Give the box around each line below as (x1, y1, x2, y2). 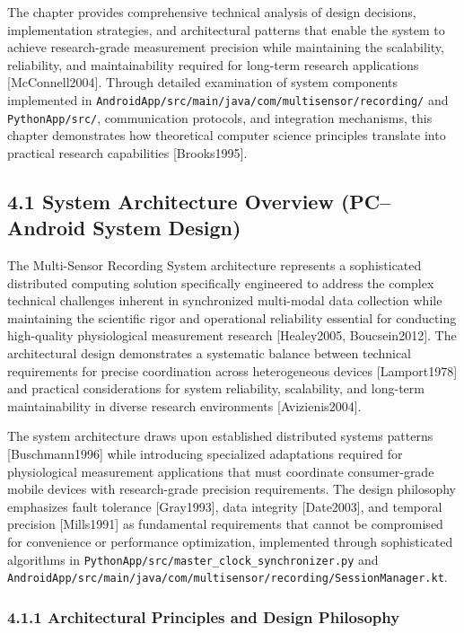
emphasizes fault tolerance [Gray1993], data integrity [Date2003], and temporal (7, 497, 442, 515)
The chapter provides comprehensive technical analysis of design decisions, (7, 3, 416, 21)
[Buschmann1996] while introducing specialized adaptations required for (7, 444, 403, 462)
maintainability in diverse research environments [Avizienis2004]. (7, 396, 362, 415)
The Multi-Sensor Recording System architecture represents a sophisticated (7, 256, 422, 275)
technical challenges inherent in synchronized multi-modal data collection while (7, 291, 442, 310)
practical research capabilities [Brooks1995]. (7, 143, 248, 162)
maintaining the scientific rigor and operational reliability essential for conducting (7, 308, 457, 327)
